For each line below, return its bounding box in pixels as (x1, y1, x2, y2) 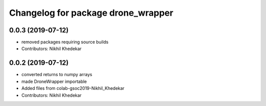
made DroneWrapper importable (21, 79, 87, 84)
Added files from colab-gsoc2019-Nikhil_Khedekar (21, 85, 125, 91)
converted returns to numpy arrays (21, 72, 93, 78)
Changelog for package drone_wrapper (9, 7, 173, 18)
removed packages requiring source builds (21, 39, 108, 45)
